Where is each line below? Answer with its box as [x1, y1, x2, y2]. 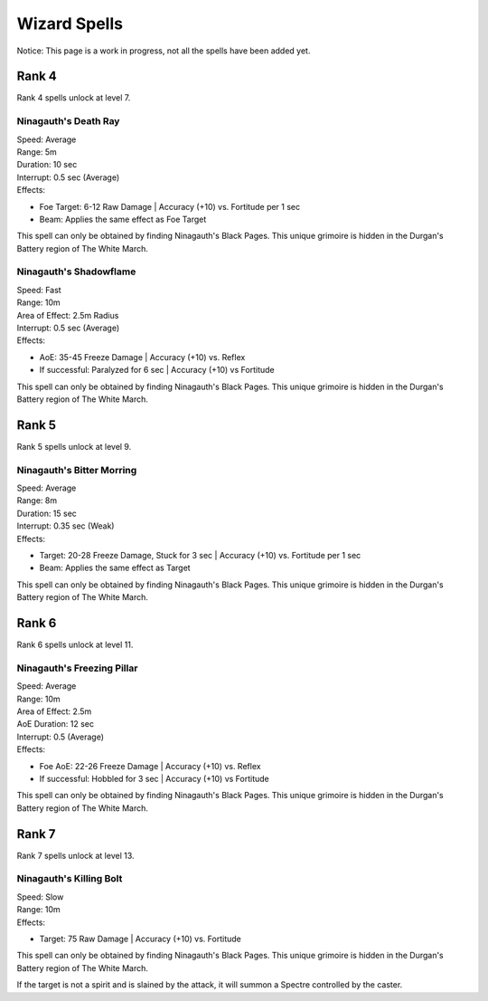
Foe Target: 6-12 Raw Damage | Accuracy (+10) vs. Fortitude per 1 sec [39, 201, 301, 212]
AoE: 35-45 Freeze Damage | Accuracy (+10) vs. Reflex [39, 351, 246, 362]
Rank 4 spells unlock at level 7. [16, 92, 131, 103]
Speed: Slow [16, 891, 64, 902]
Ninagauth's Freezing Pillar [16, 662, 138, 674]
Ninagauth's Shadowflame [16, 265, 136, 278]
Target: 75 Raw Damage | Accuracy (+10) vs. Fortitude [39, 933, 241, 944]
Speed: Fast [16, 284, 62, 295]
